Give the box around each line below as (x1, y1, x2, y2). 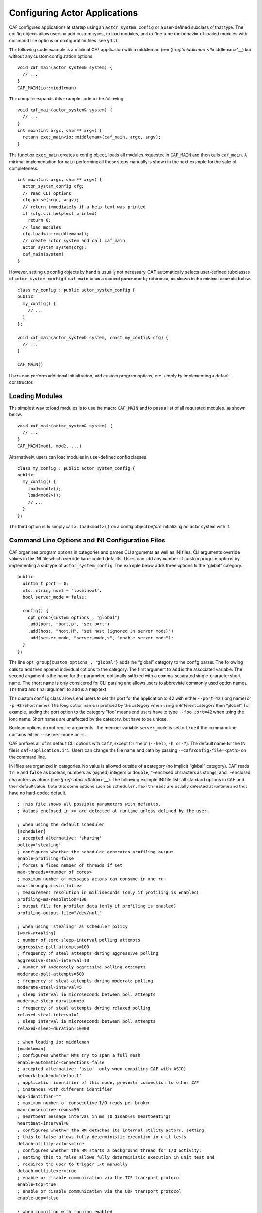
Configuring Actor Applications (9, 7, 138, 18)
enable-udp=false (17, 1195, 59, 1201)
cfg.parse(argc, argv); (22, 197, 80, 203)
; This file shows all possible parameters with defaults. (17, 801, 161, 807)
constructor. (9, 379, 33, 385)
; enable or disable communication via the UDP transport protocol (17, 1189, 181, 1194)
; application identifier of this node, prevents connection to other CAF (17, 1080, 199, 1085)
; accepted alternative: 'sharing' (17, 835, 102, 841)
